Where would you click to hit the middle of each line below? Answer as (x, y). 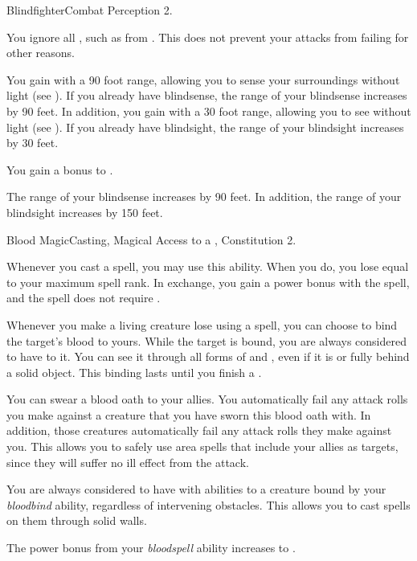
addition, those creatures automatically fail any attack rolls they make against (199, 430)
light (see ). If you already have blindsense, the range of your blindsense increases (207, 95)
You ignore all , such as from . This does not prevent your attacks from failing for (208, 37)
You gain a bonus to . (60, 169)
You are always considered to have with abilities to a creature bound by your (196, 489)
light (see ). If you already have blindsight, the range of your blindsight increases (205, 127)
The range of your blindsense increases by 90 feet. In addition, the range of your (204, 197)
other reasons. (41, 53)
